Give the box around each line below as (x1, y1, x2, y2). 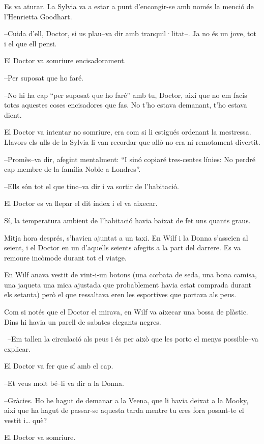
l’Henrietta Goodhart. (4, 11, 72, 21)
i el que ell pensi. (4, 38, 57, 48)
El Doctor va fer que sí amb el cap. (4, 360, 113, 371)
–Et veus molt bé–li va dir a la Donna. (4, 378, 124, 388)
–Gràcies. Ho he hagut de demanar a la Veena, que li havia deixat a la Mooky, (4, 395, 249, 405)
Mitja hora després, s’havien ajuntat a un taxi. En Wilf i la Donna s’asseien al (4, 232, 248, 243)
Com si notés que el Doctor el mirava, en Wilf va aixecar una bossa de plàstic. (4, 306, 248, 317)
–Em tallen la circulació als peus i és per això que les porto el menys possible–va (7, 333, 258, 344)
